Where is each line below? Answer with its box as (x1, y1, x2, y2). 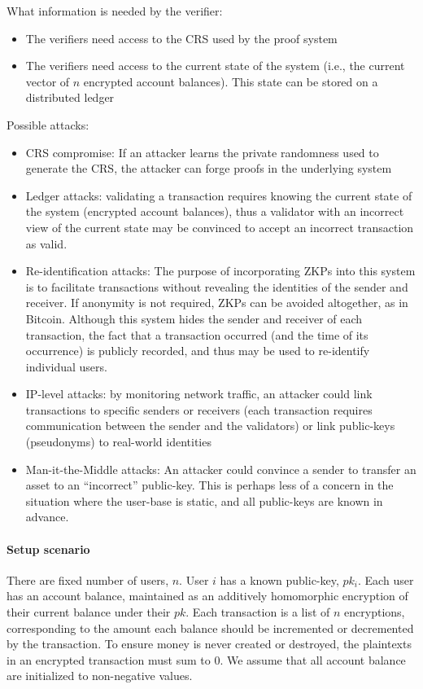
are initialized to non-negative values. (7, 667, 193, 684)
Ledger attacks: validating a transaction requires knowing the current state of (25, 187, 412, 204)
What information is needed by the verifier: (7, 2, 223, 19)
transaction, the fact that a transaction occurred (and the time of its (25, 326, 368, 343)
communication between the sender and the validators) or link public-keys (25, 417, 395, 434)
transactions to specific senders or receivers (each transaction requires (25, 401, 373, 418)
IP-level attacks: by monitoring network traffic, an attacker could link (25, 385, 373, 402)
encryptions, (344, 603, 405, 621)
